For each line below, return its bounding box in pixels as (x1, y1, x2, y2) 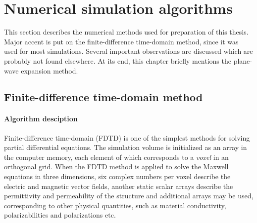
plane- (233, 55, 252, 66)
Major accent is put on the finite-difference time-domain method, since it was (4, 36, 239, 46)
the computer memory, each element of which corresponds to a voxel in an (4, 151, 229, 162)
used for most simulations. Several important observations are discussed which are (4, 46, 253, 56)
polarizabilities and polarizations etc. (4, 210, 116, 220)
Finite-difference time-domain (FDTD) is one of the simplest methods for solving (4, 132, 250, 143)
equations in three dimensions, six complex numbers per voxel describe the (4, 171, 231, 182)
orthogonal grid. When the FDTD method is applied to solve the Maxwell (4, 161, 229, 172)
